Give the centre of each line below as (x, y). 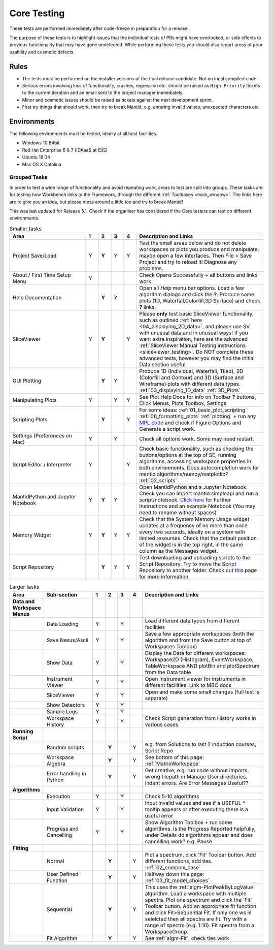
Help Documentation (37, 298)
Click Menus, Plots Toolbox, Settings (183, 403)
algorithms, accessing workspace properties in (195, 461)
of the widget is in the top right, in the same (191, 545)
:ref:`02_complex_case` (173, 867)
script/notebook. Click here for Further (185, 500)
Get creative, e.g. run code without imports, (197, 770)
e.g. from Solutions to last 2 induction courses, (201, 744)
